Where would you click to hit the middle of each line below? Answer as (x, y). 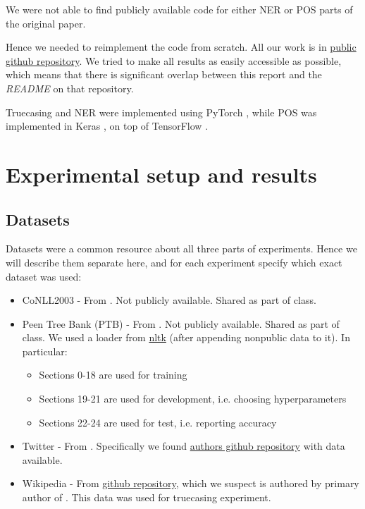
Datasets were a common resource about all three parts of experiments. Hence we (181, 249)
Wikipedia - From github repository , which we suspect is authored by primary (191, 483)
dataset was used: (44, 276)
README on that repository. (70, 88)
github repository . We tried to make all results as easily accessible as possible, (174, 60)
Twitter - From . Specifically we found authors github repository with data (184, 446)
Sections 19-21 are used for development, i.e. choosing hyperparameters (193, 399)
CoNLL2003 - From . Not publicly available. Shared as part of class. (169, 300)
